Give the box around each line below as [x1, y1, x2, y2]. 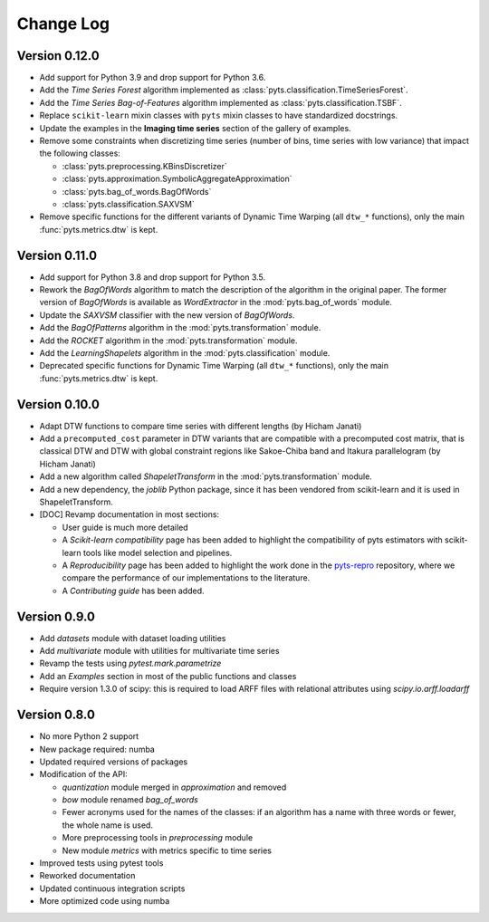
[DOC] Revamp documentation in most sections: [39, 509, 220, 520]
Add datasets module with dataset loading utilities [39, 632, 226, 643]
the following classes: [39, 148, 121, 158]
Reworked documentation [39, 870, 136, 881]
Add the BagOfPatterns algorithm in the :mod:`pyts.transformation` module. [39, 322, 321, 333]
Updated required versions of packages [39, 756, 188, 767]
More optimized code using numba [39, 896, 170, 907]
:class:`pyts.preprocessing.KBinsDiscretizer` [62, 160, 227, 171]
